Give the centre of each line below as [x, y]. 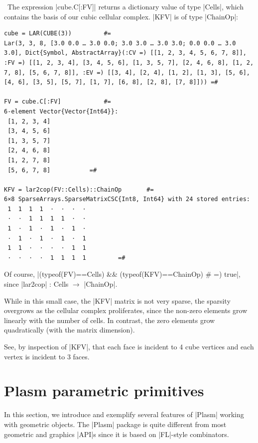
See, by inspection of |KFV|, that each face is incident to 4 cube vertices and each [129, 346]
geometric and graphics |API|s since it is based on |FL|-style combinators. [117, 434]
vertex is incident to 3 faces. [47, 356]
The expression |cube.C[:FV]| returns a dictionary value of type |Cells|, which [125, 6]
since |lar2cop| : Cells [36, 284]
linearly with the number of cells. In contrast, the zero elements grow [110, 320]
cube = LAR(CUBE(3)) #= [58, 34]
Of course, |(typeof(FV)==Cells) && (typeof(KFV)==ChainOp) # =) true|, [122, 274]
